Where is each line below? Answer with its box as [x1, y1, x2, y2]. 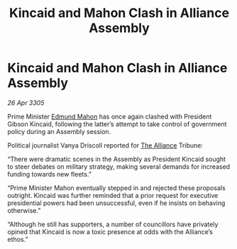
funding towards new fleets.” [7, 170, 92, 178]
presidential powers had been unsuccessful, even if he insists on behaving [7, 199, 226, 207]
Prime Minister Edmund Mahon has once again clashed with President [7, 112, 212, 121]
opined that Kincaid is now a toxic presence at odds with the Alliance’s [7, 227, 213, 236]
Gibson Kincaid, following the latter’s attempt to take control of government [7, 119, 227, 128]
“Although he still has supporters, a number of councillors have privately [7, 220, 219, 228]
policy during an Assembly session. [7, 127, 111, 135]
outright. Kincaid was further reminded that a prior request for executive [7, 191, 219, 199]
